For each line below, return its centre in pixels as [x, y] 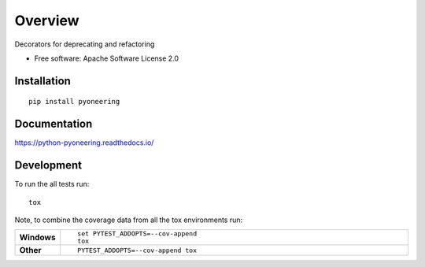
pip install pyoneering [74, 102]
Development [48, 165]
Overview [47, 20]
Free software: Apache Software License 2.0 [107, 58]
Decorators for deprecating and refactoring [85, 44]
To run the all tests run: [52, 184]
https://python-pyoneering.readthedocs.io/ [84, 143]
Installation [42, 81]
